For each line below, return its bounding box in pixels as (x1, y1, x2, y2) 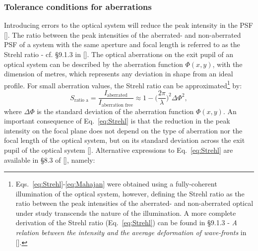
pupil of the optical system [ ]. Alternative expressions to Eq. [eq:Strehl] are (4, 144, 233, 155)
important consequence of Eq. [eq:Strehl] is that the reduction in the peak (4, 116, 230, 126)
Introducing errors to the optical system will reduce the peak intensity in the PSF (4, 20, 253, 30)
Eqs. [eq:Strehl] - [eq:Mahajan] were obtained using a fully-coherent (15, 179, 217, 189)
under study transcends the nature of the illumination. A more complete (15, 207, 236, 218)
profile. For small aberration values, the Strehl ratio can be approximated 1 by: (4, 78, 242, 90)
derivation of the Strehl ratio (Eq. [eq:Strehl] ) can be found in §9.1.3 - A (15, 217, 237, 228)
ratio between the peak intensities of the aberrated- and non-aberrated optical (15, 198, 254, 208)
